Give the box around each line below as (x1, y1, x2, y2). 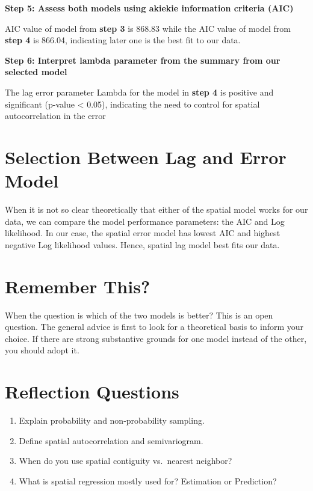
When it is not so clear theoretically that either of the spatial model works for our (5, 203, 308, 216)
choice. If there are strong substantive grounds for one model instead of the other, (5, 332, 307, 344)
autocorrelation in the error (5, 109, 106, 122)
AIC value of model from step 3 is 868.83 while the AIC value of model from (5, 22, 291, 34)
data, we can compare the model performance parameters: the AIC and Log (5, 215, 285, 227)
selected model (5, 66, 67, 78)
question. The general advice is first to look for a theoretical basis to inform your (5, 320, 304, 333)
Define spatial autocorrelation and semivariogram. (19, 434, 203, 447)
